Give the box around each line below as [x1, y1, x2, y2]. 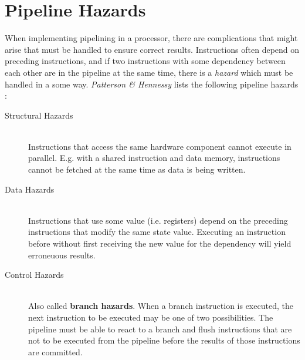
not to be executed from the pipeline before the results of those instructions [28, 334, 300, 346]
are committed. [28, 345, 83, 358]
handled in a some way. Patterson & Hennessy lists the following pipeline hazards [5, 78, 299, 90]
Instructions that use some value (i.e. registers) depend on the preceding [28, 214, 288, 226]
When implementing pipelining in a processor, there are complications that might [5, 32, 298, 44]
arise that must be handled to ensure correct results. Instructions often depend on [5, 43, 300, 55]
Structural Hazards [5, 109, 73, 121]
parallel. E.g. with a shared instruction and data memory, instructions [28, 152, 280, 164]
